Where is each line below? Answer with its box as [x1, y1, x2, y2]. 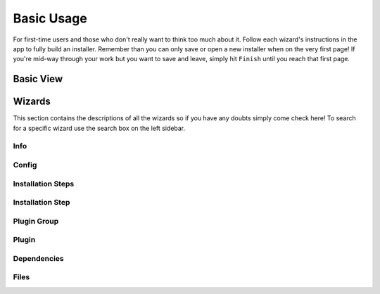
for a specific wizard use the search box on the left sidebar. [13, 124, 186, 132]
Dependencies [13, 253, 65, 263]
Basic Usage [13, 11, 87, 26]
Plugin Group [13, 216, 59, 226]
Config [13, 160, 37, 170]
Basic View [13, 73, 63, 85]
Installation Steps [13, 179, 75, 188]
